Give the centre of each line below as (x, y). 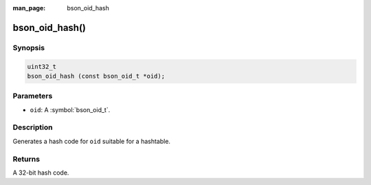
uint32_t (42, 66)
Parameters (33, 96)
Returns (26, 159)
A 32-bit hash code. (41, 173)
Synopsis (29, 47)
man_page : (29, 8)
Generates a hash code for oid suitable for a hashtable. (92, 141)
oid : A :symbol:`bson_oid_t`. (70, 109)
